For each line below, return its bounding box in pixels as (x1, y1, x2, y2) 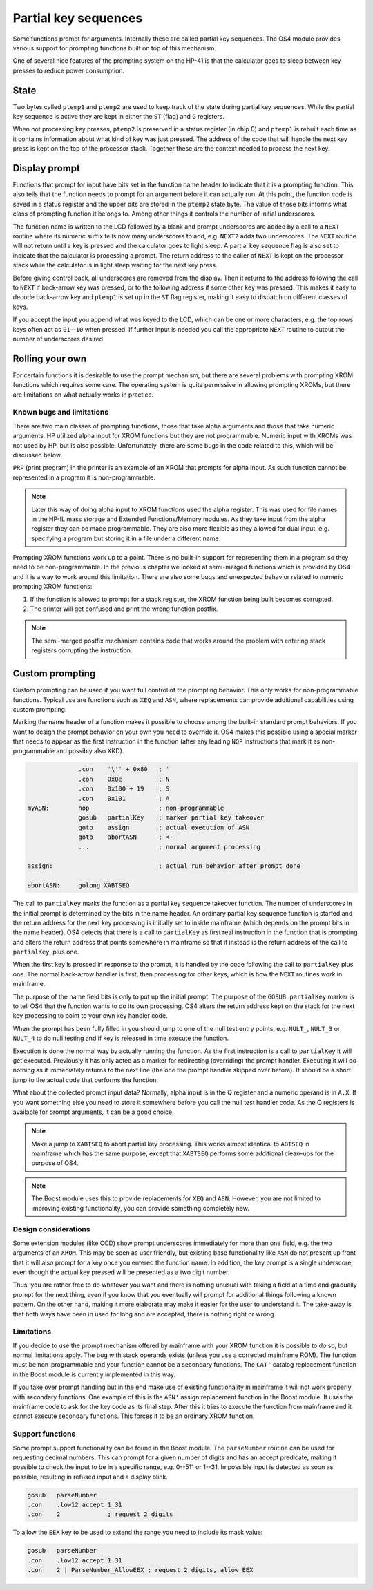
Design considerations (12, 1224, 90, 1234)
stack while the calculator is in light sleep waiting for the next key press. (12, 261, 218, 269)
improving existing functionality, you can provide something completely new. (31, 1204, 250, 1212)
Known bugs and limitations (12, 408, 109, 417)
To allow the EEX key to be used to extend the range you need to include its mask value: (12, 1528, 263, 1537)
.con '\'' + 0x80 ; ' (78, 766, 170, 773)
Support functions (12, 1429, 76, 1439)
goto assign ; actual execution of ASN (78, 823, 250, 831)
